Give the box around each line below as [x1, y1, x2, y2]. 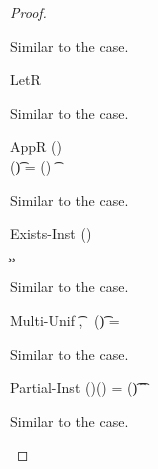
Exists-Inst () [10, 223, 92, 244]
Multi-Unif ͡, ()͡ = [10, 309, 120, 330]
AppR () [10, 136, 62, 157]
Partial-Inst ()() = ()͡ [10, 377, 138, 398]
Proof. [10, 2, 47, 22]
